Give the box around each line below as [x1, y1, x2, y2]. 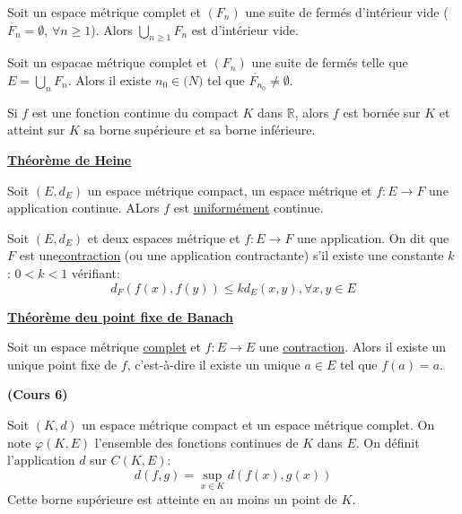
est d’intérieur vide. [191, 20, 299, 39]
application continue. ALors [7, 198, 160, 217]
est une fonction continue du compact [31, 102, 239, 121]
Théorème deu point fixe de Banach [7, 307, 233, 326]
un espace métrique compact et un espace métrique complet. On [82, 414, 435, 433]
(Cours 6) [7, 385, 68, 404]
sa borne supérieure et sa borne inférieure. [83, 120, 316, 139]
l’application [7, 450, 75, 469]
